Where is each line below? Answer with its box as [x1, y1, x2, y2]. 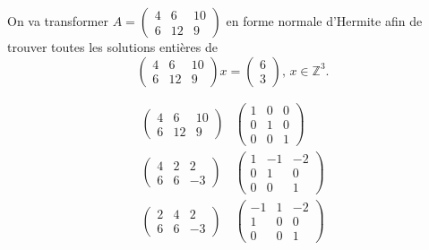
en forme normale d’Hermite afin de [226, 12, 423, 30]
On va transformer [7, 12, 108, 30]
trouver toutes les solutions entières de [7, 38, 218, 56]
